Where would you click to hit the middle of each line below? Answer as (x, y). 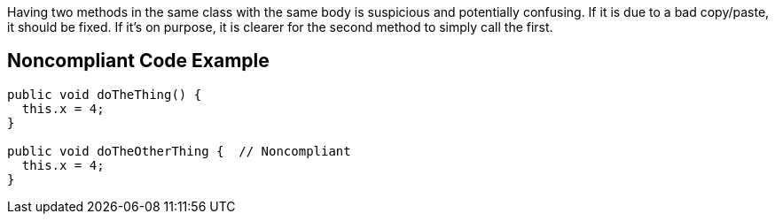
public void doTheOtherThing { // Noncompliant (179, 151)
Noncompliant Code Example (138, 61)
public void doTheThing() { (105, 94)
